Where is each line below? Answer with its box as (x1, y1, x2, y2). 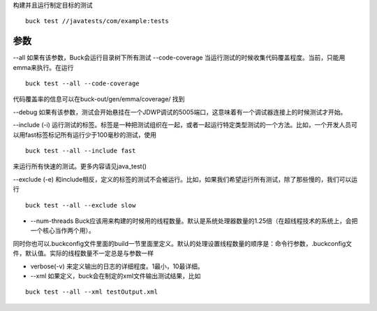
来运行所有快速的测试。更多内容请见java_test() (13, 162, 147, 171)
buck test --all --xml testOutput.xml (25, 288, 158, 296)
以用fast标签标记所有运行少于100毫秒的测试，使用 (13, 130, 157, 139)
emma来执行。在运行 (13, 63, 74, 71)
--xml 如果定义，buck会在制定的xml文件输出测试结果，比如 (30, 271, 201, 280)
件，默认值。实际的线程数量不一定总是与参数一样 (13, 249, 154, 258)
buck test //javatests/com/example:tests (25, 17, 169, 25)
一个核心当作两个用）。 (30, 226, 95, 235)
